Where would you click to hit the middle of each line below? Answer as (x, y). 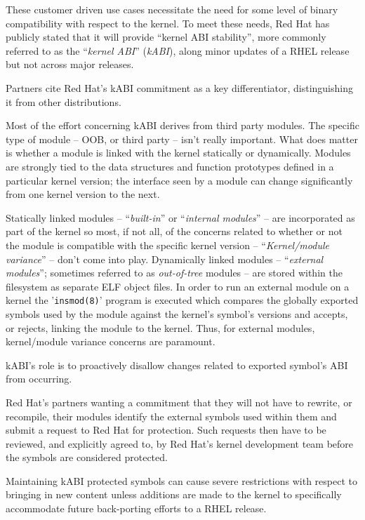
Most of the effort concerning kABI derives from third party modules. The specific (182, 125)
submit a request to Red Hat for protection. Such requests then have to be (166, 430)
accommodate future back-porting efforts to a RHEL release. (136, 508)
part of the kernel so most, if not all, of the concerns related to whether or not (174, 231)
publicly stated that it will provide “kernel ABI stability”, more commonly (166, 37)
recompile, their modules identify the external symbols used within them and (171, 416)
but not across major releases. (70, 64)
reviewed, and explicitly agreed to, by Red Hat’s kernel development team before (180, 443)
